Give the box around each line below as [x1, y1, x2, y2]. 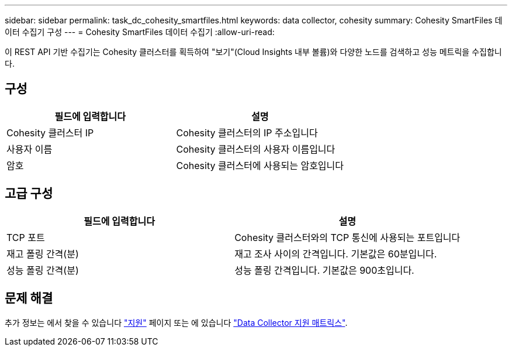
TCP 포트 [6, 231, 45, 243]
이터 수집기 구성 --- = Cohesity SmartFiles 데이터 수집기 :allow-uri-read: [5, 27, 275, 37]
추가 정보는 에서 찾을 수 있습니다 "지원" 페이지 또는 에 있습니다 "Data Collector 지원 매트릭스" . [5, 317, 348, 328]
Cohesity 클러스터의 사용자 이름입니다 [176, 143, 335, 155]
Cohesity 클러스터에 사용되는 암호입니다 [176, 159, 344, 171]
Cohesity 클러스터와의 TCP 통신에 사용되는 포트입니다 [234, 231, 461, 243]
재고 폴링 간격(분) [6, 247, 79, 260]
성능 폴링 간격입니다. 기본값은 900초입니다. [234, 264, 414, 276]
